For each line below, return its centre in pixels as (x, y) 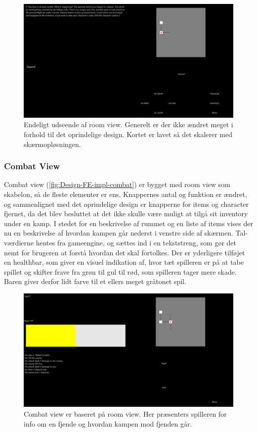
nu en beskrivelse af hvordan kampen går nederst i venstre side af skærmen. (119, 233)
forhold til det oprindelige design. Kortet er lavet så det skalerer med (128, 134)
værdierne (19, 242)
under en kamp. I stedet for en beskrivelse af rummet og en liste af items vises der (128, 223)
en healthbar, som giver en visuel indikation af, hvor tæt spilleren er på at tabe (124, 262)
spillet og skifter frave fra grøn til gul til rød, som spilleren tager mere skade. (120, 271)
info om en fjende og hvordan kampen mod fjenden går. (108, 423)
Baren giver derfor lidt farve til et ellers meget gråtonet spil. (95, 281)
